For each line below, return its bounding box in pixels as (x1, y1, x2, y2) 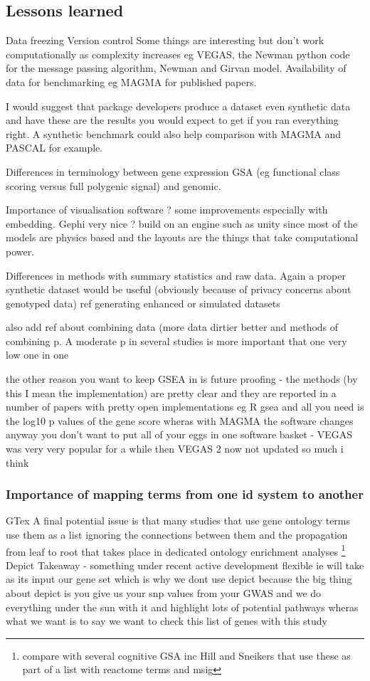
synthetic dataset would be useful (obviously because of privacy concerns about (6, 282, 351, 297)
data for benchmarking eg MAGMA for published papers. (6, 74, 257, 89)
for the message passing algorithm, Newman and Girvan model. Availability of (6, 60, 347, 75)
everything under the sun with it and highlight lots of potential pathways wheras (6, 599, 359, 614)
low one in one (6, 347, 69, 362)
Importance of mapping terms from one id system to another (6, 485, 364, 503)
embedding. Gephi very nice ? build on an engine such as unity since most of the (6, 216, 358, 231)
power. (6, 243, 35, 258)
